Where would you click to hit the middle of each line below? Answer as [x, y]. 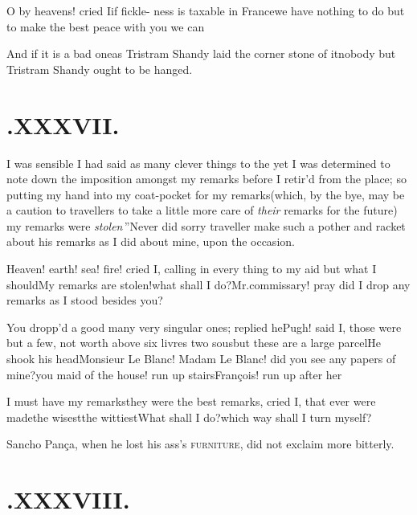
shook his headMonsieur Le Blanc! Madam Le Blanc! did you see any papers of [201, 359]
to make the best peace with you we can [106, 26]
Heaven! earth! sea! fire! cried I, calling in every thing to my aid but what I [192, 269]
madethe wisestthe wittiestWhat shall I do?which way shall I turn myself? [189, 417]
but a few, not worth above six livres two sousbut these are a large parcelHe [194, 343]
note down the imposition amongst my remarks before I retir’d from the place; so [206, 179]
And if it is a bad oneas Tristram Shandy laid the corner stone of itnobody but [201, 53]
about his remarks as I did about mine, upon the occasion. [151, 241]
